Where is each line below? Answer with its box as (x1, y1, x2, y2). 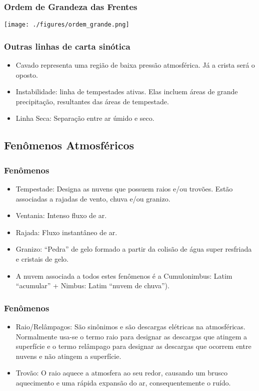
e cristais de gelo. (15, 254, 68, 264)
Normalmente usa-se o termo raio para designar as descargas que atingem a (15, 331, 247, 341)
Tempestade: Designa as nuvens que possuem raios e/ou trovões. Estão (15, 183, 233, 194)
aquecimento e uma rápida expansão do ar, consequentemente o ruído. (15, 377, 231, 387)
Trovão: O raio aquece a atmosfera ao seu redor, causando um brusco (15, 367, 228, 378)
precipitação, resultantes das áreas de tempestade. (15, 96, 169, 106)
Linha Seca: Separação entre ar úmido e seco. (15, 113, 154, 123)
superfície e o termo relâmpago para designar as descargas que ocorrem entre (15, 341, 251, 351)
